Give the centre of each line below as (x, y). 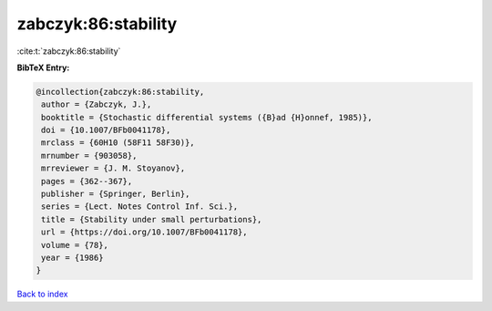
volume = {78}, (75, 245)
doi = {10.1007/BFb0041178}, (106, 130)
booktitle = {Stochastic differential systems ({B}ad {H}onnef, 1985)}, (207, 117)
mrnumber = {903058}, (89, 155)
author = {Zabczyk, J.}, (97, 104)
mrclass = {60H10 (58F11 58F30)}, (118, 143)
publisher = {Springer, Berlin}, (116, 194)
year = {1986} (72, 258)
